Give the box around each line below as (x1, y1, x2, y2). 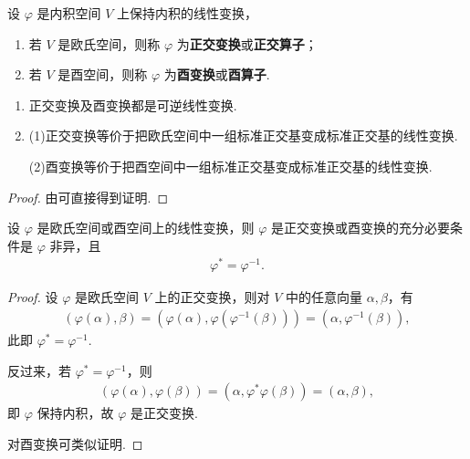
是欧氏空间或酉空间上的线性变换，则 (37, 218, 255, 237)
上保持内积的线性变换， (116, 4, 257, 22)
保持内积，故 (37, 403, 114, 422)
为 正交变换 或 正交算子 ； (176, 34, 318, 53)
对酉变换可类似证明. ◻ (7, 433, 143, 453)
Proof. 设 (7, 287, 58, 307)
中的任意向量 (286, 287, 363, 307)
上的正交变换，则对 (154, 287, 270, 307)
